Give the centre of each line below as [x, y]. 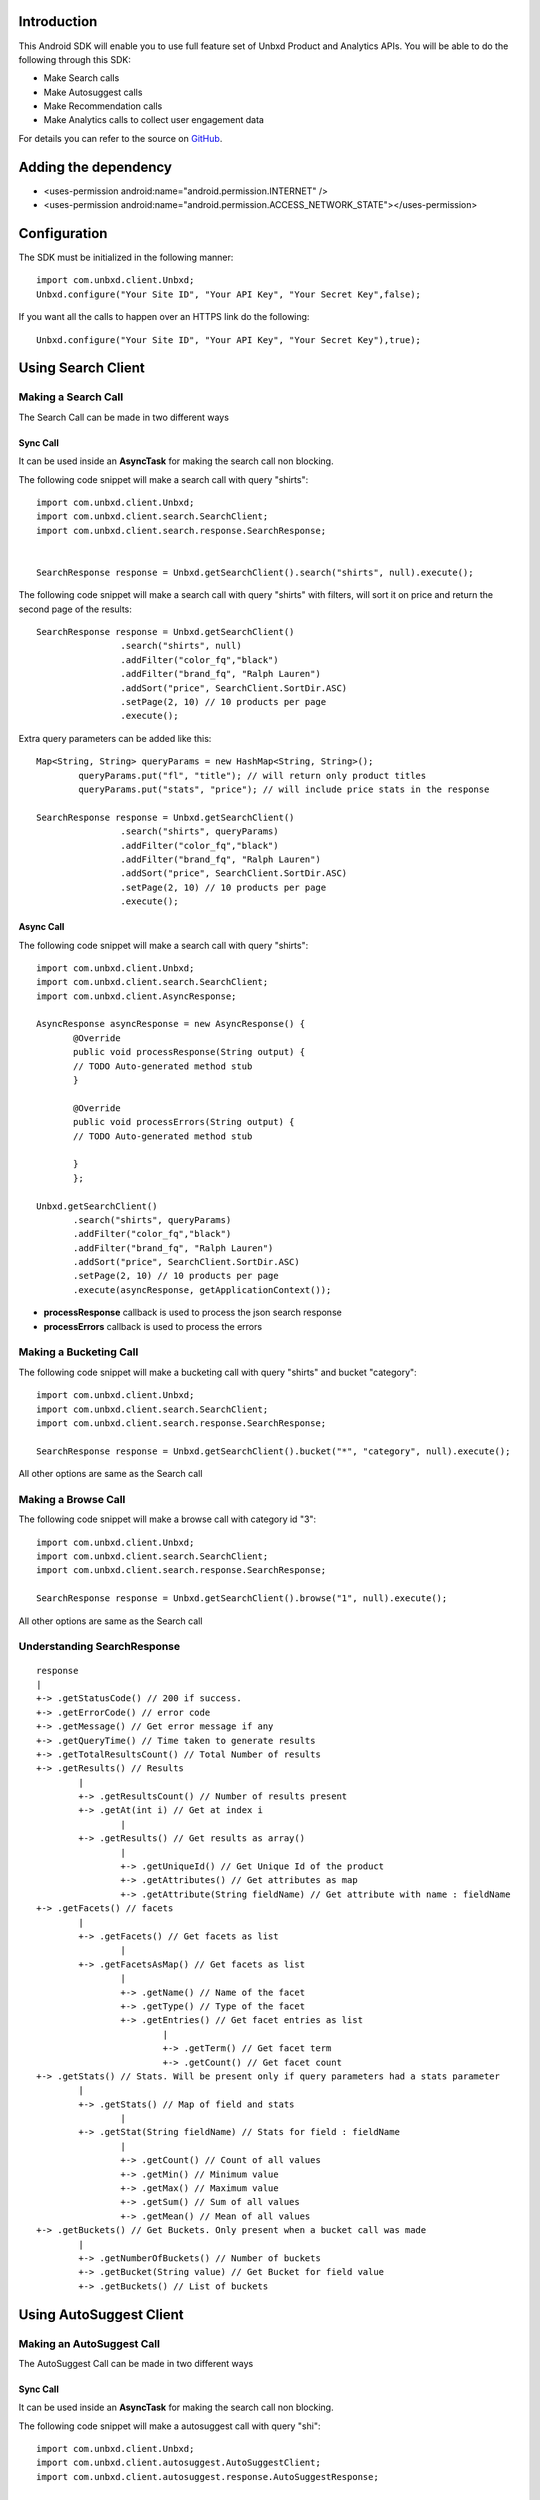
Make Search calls [81, 78]
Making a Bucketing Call [78, 1352]
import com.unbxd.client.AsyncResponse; [136, 996]
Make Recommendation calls [103, 106]
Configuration [63, 233]
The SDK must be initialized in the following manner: [126, 257]
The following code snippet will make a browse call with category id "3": [167, 1519]
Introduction [58, 21]
